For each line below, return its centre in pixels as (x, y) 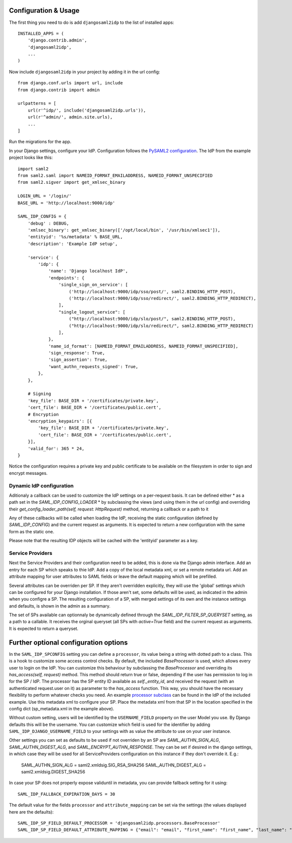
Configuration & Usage (44, 10)
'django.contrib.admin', (57, 40)
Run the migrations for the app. (40, 142)
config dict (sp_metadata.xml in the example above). (62, 708)
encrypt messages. (28, 473)
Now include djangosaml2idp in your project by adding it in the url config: (84, 72)
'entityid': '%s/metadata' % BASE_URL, (75, 237)
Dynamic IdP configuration (41, 486)
